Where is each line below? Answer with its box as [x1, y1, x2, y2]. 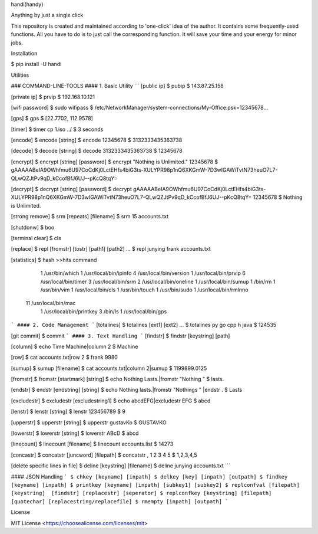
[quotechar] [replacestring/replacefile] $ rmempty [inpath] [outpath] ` [11, 498, 229, 504]
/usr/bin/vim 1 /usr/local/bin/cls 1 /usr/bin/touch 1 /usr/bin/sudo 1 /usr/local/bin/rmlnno [40, 286, 249, 293]
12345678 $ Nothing [253, 194, 303, 201]
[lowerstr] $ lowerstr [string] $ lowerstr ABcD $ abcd [11, 430, 139, 437]
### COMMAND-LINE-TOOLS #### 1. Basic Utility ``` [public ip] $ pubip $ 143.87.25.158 [11, 83, 224, 90]
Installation [11, 50, 38, 57]
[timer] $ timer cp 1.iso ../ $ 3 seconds [11, 126, 104, 133]
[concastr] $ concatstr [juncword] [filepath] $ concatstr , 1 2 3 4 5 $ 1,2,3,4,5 [11, 451, 197, 458]
